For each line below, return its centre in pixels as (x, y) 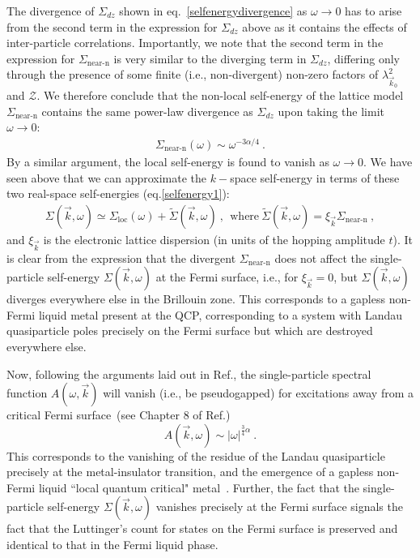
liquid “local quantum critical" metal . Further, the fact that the (199, 487)
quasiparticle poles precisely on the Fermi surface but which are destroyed (190, 331)
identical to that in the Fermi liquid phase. (112, 545)
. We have (388, 161)
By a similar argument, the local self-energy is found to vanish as (168, 161)
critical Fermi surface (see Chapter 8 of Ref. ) (119, 415)
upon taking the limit (331, 111)
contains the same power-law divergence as (147, 111)
